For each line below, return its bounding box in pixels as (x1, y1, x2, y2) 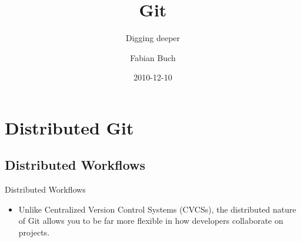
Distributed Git (5, 115, 134, 139)
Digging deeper (125, 32, 180, 44)
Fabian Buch (130, 51, 176, 63)
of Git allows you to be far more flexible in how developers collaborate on (18, 214, 283, 227)
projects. (18, 226, 50, 238)
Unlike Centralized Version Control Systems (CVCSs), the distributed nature (18, 203, 296, 215)
